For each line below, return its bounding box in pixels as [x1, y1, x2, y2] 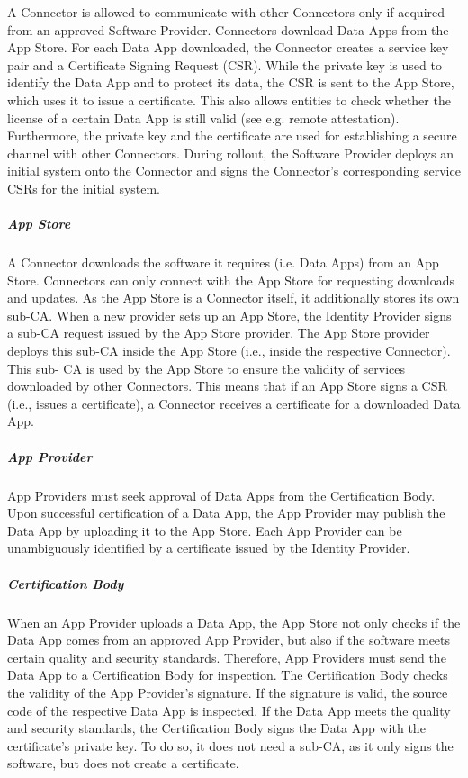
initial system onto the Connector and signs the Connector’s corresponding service [7, 161, 461, 180]
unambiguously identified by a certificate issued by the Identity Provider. [7, 538, 410, 557]
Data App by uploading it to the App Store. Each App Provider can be [7, 520, 402, 539]
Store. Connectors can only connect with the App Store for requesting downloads [7, 270, 455, 289]
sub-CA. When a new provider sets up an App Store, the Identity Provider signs [7, 305, 452, 324]
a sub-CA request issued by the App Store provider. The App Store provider [7, 323, 430, 342]
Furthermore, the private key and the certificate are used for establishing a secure [7, 126, 457, 145]
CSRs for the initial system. [7, 178, 161, 197]
